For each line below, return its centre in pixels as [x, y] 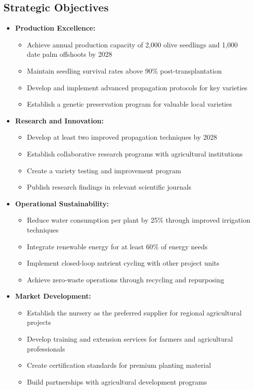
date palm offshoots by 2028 [69, 54]
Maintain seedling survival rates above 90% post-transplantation [124, 70]
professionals [46, 348]
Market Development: [53, 296]
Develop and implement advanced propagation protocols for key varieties [137, 87]
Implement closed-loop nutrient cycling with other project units [123, 263]
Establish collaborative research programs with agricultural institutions [135, 153]
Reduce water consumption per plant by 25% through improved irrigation [139, 220]
